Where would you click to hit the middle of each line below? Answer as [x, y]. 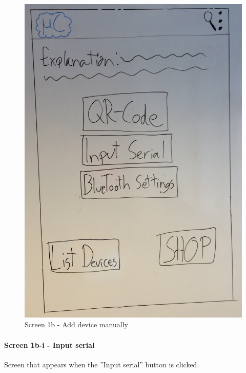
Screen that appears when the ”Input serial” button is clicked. [102, 364]
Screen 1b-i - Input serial [49, 344]
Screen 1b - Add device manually [76, 324]
